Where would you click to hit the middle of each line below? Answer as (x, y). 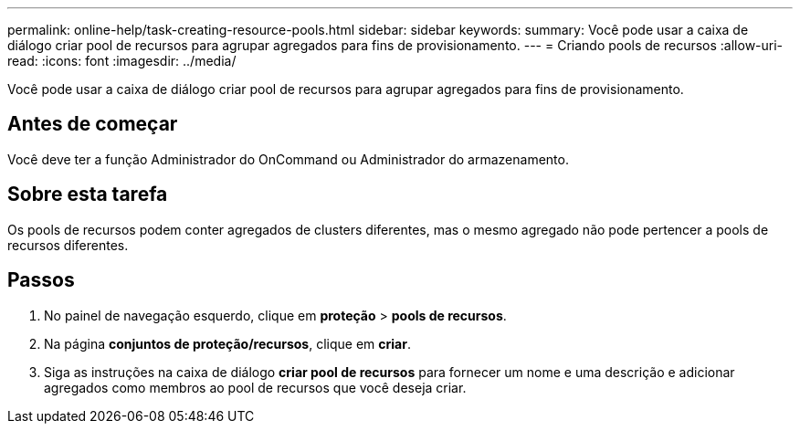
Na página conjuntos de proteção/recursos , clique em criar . (227, 343)
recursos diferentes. (68, 245)
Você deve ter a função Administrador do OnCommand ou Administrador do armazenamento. (288, 159)
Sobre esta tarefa (88, 194)
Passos (41, 280)
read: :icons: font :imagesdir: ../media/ (122, 61)
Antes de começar (93, 124)
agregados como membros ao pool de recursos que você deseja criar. (255, 387)
